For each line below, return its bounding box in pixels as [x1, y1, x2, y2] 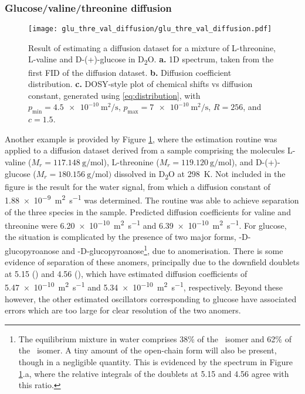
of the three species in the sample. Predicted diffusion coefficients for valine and [5, 205, 291, 218]
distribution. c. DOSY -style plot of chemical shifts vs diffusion [28, 78, 253, 90]
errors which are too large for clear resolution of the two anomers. [5, 304, 241, 316]
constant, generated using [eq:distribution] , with [28, 89, 201, 101]
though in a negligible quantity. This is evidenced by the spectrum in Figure [18, 356, 293, 368]
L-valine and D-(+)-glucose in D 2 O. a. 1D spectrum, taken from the [28, 53, 274, 67]
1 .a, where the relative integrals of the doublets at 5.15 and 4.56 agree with [18, 367, 289, 379]
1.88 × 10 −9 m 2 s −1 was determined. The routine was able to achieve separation [5, 192, 299, 206]
